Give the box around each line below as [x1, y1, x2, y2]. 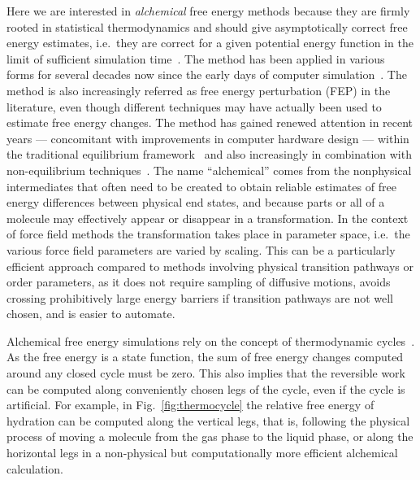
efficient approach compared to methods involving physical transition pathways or [6, 257, 414, 274]
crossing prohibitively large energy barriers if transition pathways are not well [6, 289, 393, 306]
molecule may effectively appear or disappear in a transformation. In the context [6, 209, 409, 226]
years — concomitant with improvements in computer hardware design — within [6, 129, 409, 146]
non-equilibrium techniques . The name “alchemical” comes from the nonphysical [6, 161, 412, 178]
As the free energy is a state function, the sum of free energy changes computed [6, 348, 404, 365]
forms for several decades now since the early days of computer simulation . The [6, 66, 407, 83]
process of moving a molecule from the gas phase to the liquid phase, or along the [6, 428, 414, 445]
